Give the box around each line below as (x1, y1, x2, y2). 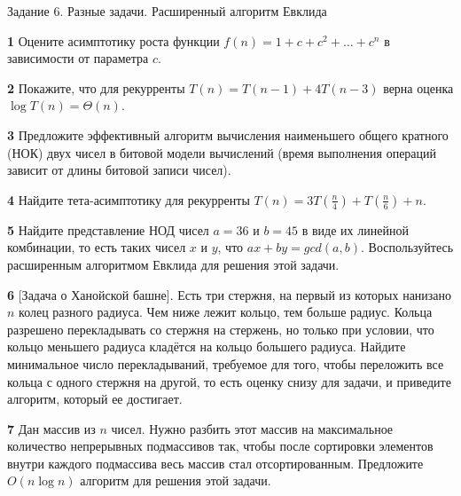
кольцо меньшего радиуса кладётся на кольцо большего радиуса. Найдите (7, 337, 406, 356)
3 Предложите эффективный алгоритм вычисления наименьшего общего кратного (7, 125, 449, 144)
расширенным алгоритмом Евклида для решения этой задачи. (7, 255, 340, 273)
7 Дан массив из (7, 419, 96, 437)
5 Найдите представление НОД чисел (7, 220, 209, 239)
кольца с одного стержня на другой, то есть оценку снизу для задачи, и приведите (7, 372, 451, 390)
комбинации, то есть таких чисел (7, 238, 186, 256)
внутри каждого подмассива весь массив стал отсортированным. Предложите (7, 453, 424, 472)
